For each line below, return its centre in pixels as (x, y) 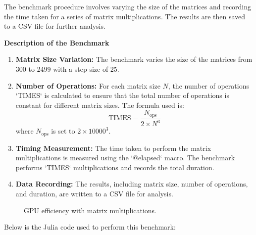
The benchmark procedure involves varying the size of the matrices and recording (128, 6)
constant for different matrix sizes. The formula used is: (100, 105)
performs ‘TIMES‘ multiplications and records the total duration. (115, 167)
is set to (63, 131)
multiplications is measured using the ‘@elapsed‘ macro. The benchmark (125, 158)
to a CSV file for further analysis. (55, 26)
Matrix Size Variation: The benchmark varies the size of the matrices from (134, 59)
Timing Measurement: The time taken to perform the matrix (113, 148)
